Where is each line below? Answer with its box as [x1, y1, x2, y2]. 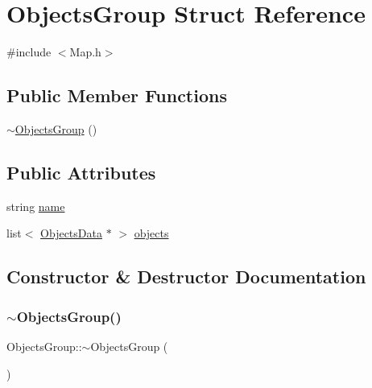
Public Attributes [6, 159, 156, 184]
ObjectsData [40, 225, 102, 241]
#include [6, 43, 52, 60]
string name [6, 197, 65, 214]
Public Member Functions [6, 83, 227, 108]
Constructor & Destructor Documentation [6, 264, 366, 289]
